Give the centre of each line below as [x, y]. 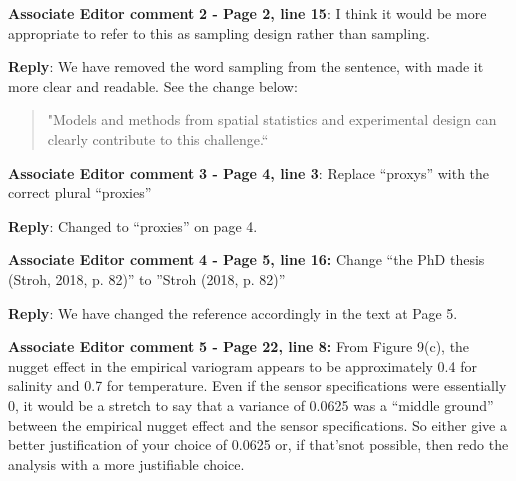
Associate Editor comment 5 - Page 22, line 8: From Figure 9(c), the [239, 346]
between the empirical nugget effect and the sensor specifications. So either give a [257, 424]
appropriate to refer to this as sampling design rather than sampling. [219, 32]
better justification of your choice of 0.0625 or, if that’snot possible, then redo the [258, 444]
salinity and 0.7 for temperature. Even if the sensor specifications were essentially [257, 385]
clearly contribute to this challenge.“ [158, 138]
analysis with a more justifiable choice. [126, 463]
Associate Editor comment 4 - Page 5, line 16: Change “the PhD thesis [246, 259]
